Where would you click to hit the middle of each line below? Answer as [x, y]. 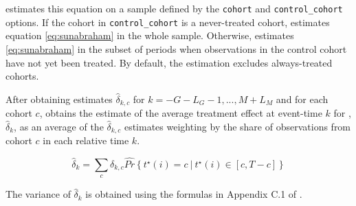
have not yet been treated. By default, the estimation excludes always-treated [169, 62]
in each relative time [86, 140]
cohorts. [22, 76]
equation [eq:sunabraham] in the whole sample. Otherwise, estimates [150, 35]
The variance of [38, 194]
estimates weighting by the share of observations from [237, 126]
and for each [302, 99]
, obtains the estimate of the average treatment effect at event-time [181, 113]
